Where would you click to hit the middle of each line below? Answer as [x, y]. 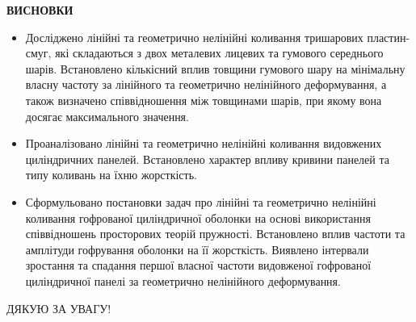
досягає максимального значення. [107, 116]
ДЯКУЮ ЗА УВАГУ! [59, 308]
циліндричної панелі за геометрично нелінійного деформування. [183, 280]
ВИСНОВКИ [40, 10]
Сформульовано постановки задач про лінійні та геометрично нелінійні [201, 201]
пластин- [389, 37]
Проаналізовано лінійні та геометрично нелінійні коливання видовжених [204, 143]
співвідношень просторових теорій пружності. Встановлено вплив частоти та [215, 234]
